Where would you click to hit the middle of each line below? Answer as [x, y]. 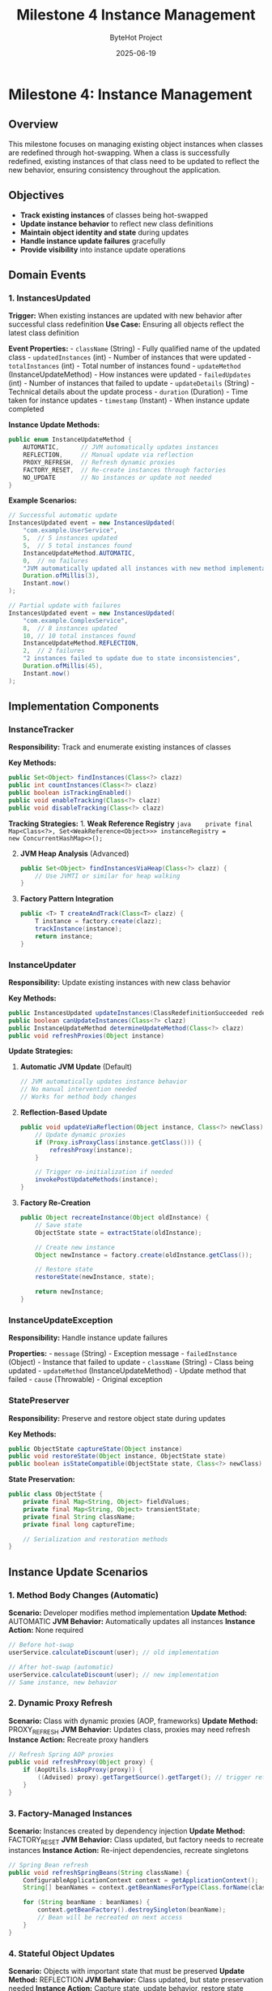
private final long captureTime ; [79, 1524]
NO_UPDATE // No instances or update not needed [117, 477]
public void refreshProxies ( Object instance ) [86, 1036]
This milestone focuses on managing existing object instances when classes [136, 144]
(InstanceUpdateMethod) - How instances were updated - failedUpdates [130, 374]
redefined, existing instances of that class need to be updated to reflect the [134, 161]
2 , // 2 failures [54, 651]
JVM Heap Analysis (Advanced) [74, 853]
